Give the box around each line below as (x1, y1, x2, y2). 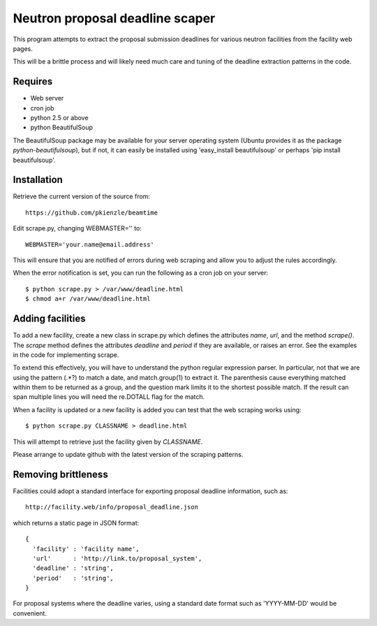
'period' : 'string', (32, 574, 114, 582)
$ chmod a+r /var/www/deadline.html (25, 295, 151, 303)
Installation (13, 174, 63, 186)
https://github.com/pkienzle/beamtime (25, 208, 158, 217)
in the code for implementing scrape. (13, 350, 119, 359)
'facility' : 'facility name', (32, 545, 140, 553)
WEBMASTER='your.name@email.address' (25, 240, 155, 248)
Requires (13, 75, 53, 87)
